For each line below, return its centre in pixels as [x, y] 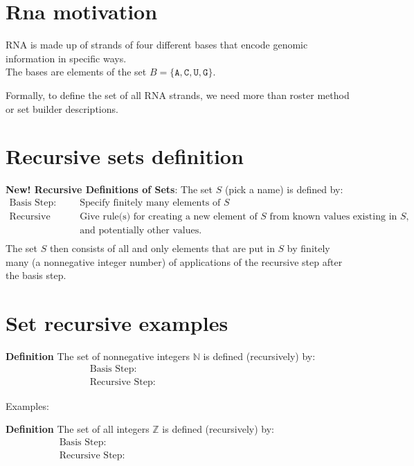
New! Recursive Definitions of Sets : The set [109, 189]
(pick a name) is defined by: [284, 189]
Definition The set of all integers [78, 429]
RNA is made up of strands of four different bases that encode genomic [157, 45]
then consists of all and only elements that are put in [162, 248]
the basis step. [36, 275]
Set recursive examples [117, 322]
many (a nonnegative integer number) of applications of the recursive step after [174, 261]
